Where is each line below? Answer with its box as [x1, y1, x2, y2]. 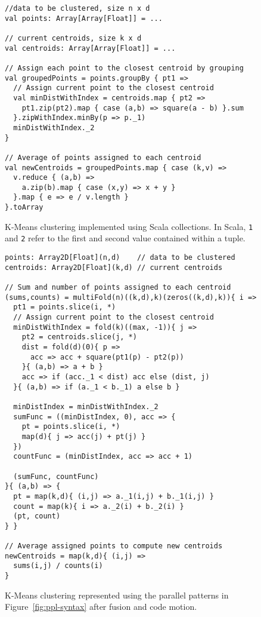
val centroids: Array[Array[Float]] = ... [5, 44, 176, 53]
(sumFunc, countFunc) [13, 472, 99, 481]
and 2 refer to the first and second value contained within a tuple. [5, 232, 246, 244]
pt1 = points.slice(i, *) [13, 303, 116, 312]
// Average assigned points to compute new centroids [5, 542, 223, 551]
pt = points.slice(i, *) [21, 422, 120, 431]
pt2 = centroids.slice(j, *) [21, 333, 137, 342]
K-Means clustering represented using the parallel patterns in [5, 588, 229, 601]
